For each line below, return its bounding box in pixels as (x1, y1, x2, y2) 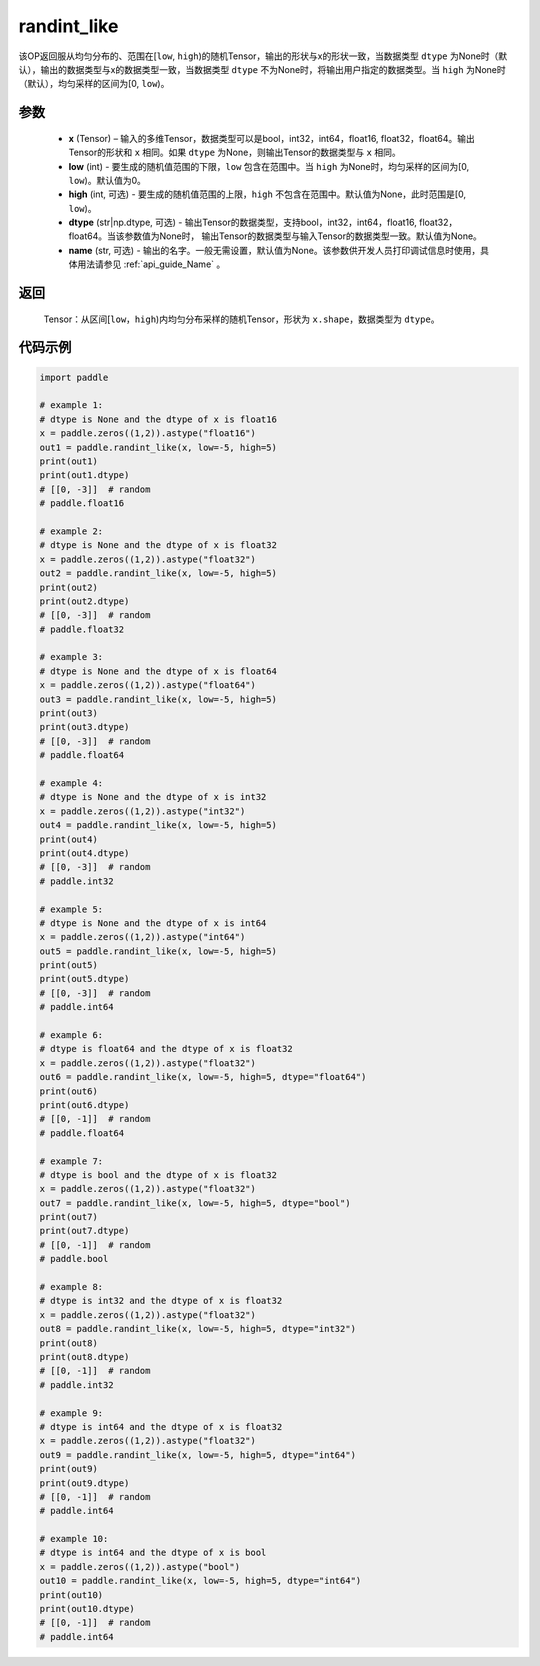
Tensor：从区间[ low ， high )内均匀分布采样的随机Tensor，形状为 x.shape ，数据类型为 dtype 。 (43, 313, 440, 325)
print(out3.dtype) (39, 721, 130, 733)
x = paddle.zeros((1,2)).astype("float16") (39, 428, 257, 439)
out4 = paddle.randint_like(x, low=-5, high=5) (39, 820, 277, 831)
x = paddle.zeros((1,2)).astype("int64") (39, 931, 246, 943)
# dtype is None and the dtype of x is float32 (39, 540, 277, 551)
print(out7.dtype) (39, 1225, 130, 1237)
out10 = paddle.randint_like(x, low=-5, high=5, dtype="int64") (39, 1575, 362, 1587)
